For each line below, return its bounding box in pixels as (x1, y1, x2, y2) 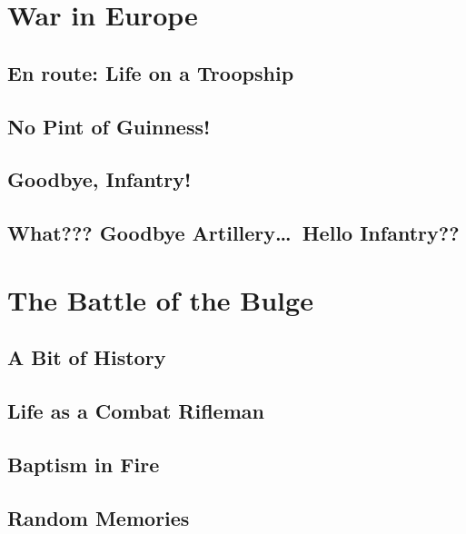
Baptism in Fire (7, 450, 160, 478)
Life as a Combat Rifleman (7, 397, 264, 425)
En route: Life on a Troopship (7, 58, 294, 86)
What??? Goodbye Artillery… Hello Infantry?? (7, 219, 460, 247)
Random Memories (7, 503, 190, 531)
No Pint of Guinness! (7, 112, 211, 140)
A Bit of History (7, 343, 166, 371)
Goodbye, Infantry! (7, 165, 192, 193)
